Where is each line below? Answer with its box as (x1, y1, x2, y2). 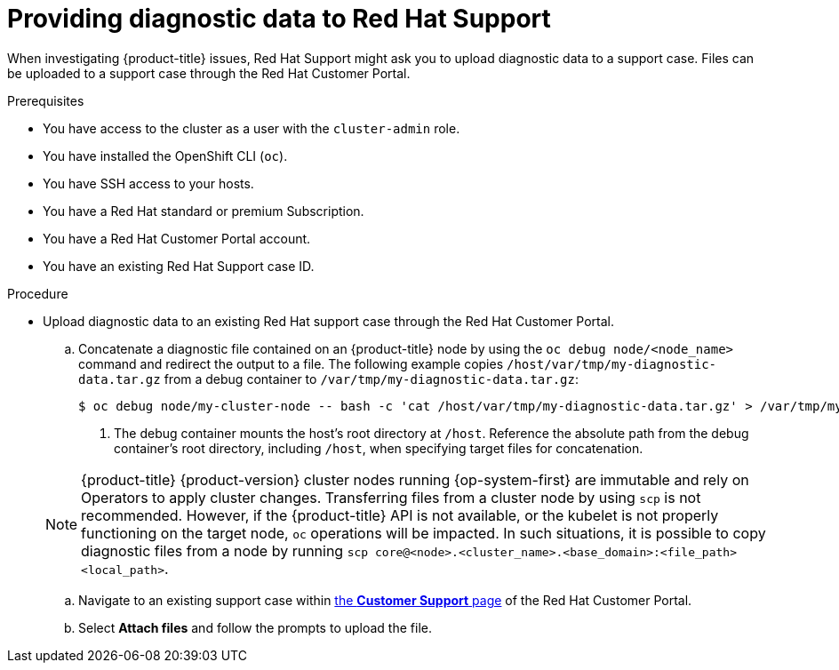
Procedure (7, 285, 68, 301)
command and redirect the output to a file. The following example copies (78, 355, 504, 371)
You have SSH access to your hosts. (43, 175, 254, 191)
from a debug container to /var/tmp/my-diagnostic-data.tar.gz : (164, 371, 579, 387)
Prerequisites (7, 92, 84, 108)
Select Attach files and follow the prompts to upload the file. (78, 619, 432, 635)
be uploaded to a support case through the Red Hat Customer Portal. (7, 65, 411, 81)
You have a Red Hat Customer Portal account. (43, 230, 311, 246)
